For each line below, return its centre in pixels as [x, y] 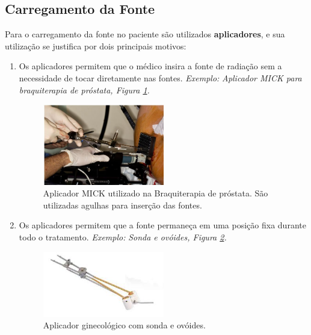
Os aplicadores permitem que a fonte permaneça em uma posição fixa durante [162, 225]
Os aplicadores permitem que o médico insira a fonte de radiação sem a [150, 66]
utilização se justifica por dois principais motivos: [96, 45]
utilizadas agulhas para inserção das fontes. [122, 205]
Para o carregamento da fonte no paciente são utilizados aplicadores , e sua [145, 34]
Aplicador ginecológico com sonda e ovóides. [124, 325]
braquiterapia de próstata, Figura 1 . [84, 89]
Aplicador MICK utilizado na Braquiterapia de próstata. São [155, 193]
